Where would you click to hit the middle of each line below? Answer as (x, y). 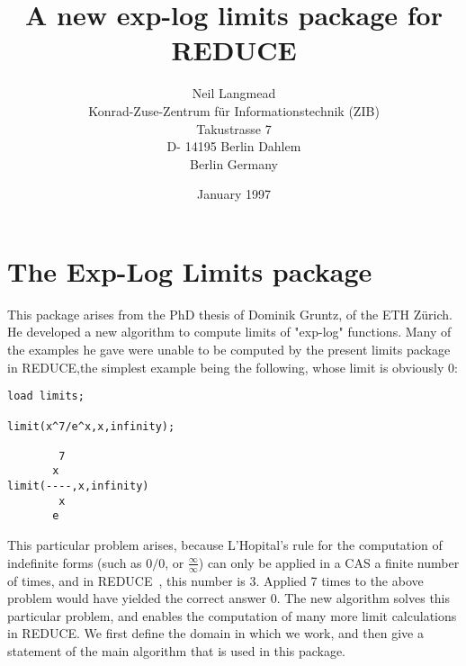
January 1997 (234, 194)
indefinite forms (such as (75, 562)
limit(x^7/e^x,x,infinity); (91, 426)
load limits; (46, 396)
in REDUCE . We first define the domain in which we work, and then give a (215, 633)
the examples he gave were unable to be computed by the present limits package (229, 349)
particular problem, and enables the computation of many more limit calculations (232, 615)
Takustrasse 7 (234, 128)
